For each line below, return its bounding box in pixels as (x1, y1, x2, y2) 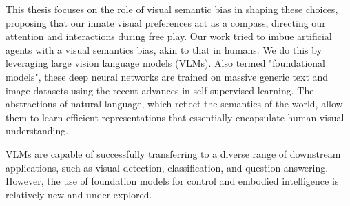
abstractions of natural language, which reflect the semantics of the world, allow (6, 96, 343, 111)
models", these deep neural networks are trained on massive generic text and (6, 69, 329, 83)
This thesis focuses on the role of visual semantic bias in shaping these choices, (6, 2, 338, 16)
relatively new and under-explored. (6, 187, 152, 201)
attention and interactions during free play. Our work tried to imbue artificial (6, 29, 332, 43)
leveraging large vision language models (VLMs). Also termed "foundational (6, 56, 325, 70)
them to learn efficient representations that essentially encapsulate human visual (6, 110, 344, 124)
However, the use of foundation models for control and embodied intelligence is (6, 174, 339, 188)
